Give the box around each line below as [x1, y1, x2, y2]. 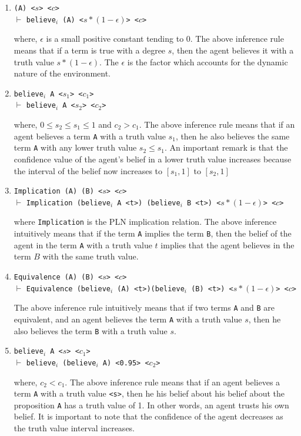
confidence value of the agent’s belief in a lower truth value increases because [14, 152, 292, 165]
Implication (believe [26, 198, 111, 207]
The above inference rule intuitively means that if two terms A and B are [14, 301, 275, 314]
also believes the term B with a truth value [14, 324, 168, 337]
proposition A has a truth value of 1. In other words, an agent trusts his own [14, 398, 289, 411]
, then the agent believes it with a [172, 44, 294, 56]
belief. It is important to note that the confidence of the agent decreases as [14, 410, 283, 422]
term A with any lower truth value [14, 141, 137, 154]
